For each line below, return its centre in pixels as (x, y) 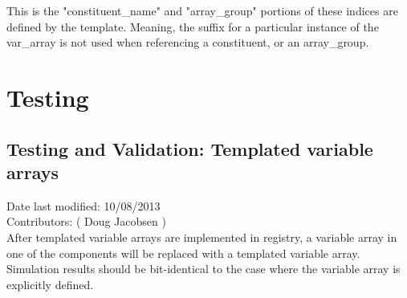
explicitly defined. (50, 284)
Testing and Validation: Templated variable (190, 148)
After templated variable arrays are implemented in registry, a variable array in (202, 237)
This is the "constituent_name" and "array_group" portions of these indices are (202, 10)
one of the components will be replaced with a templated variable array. (183, 253)
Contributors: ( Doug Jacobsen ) (86, 221)
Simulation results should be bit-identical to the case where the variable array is (203, 269)
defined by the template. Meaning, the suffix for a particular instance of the (193, 26)
